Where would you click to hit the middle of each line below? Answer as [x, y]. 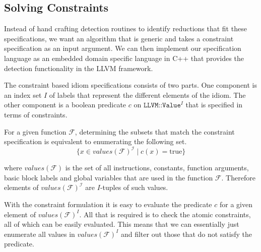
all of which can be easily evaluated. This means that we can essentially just [122, 224]
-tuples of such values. [134, 187]
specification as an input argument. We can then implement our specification [123, 48]
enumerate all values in [40, 234]
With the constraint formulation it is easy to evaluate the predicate [108, 204]
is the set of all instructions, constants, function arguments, [157, 168]
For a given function [35, 131]
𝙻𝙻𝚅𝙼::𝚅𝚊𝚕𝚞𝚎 [162, 106]
